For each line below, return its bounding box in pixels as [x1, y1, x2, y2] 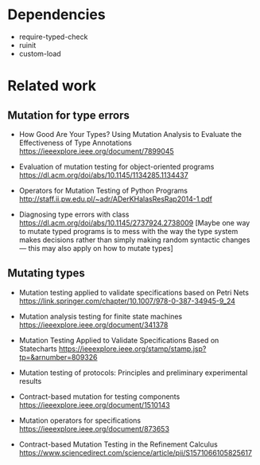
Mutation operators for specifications [18, 416, 141, 425]
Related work [7, 77, 97, 95]
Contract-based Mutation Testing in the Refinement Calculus [18, 440, 218, 449]
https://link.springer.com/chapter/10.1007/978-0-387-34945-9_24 [18, 296, 236, 306]
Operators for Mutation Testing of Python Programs [18, 186, 188, 195]
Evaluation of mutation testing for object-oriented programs [18, 162, 215, 171]
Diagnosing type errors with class [18, 209, 130, 219]
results [18, 376, 42, 385]
